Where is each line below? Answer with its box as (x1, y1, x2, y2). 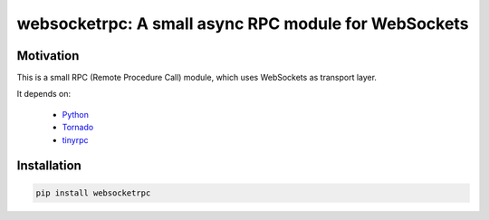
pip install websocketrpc (35, 187, 151, 198)
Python (62, 109, 90, 120)
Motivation (16, 48, 80, 63)
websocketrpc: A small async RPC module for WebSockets (16, 14, 469, 33)
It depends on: (16, 89, 72, 100)
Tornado (62, 122, 94, 133)
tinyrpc (62, 134, 89, 145)
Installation (16, 158, 81, 174)
